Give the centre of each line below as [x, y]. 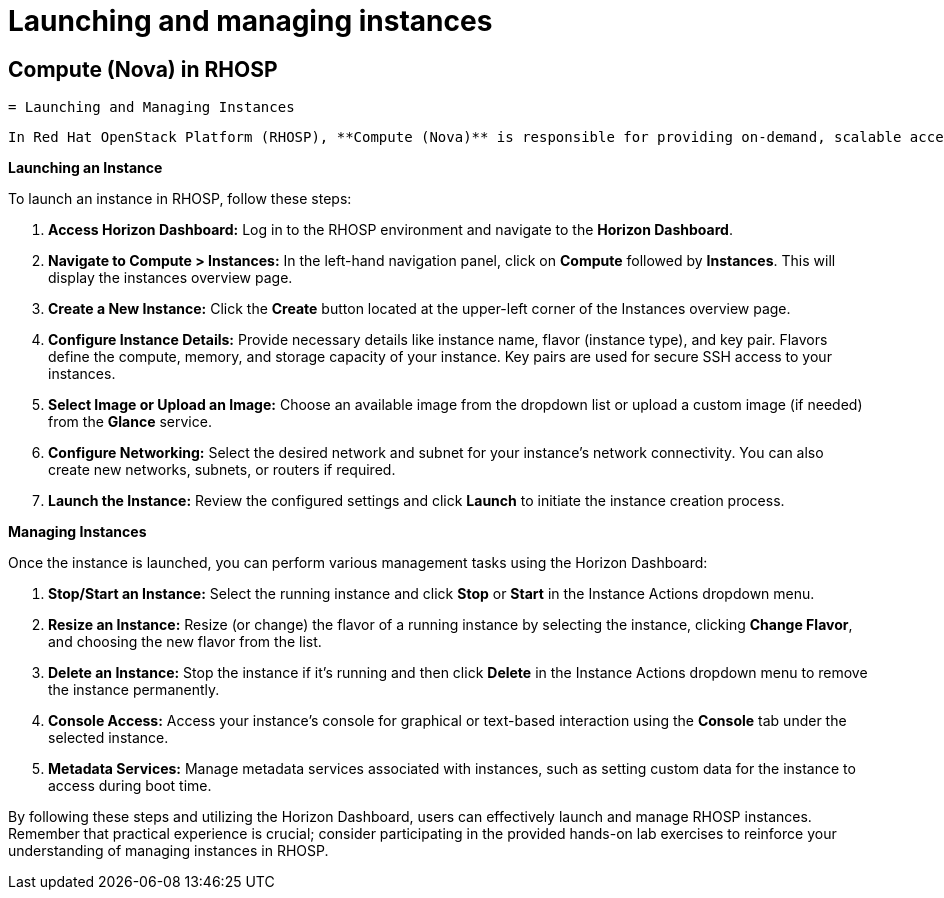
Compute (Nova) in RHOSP [143, 69]
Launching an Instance [85, 168]
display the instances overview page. [170, 278]
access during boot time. [130, 786]
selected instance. [108, 738]
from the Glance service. [130, 422]
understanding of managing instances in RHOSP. [168, 851]
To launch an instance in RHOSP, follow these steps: [180, 199]
